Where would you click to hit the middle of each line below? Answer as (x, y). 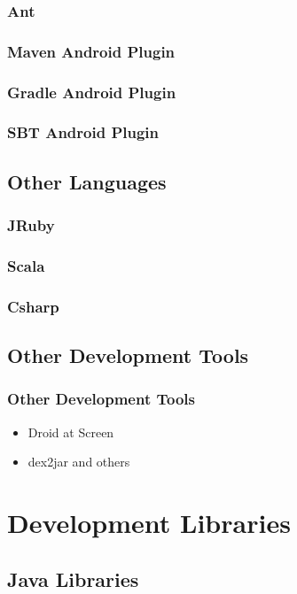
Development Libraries (149, 523)
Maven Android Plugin (91, 51)
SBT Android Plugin (83, 132)
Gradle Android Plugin (92, 92)
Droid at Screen (71, 432)
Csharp (33, 306)
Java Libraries (73, 579)
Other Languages (87, 181)
